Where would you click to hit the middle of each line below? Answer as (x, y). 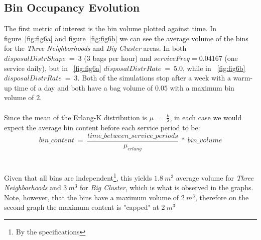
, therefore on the (222, 197)
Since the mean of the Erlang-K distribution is (76, 117)
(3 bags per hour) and (118, 58)
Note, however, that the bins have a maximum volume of (92, 197)
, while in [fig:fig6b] (214, 68)
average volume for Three (215, 177)
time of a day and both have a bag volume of (84, 87)
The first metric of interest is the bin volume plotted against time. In (110, 28)
